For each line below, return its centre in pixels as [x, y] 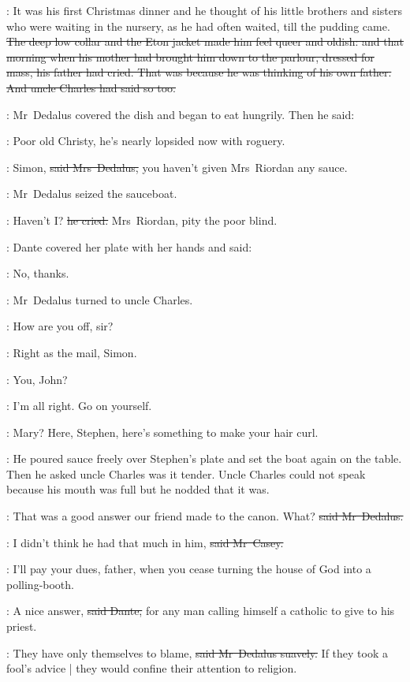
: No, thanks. [38, 273]
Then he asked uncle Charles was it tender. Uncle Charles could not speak [186, 473]
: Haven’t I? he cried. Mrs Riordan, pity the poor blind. [142, 220]
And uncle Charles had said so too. [91, 87]
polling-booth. [40, 584]
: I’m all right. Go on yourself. [79, 406]
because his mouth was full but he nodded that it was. [138, 489]
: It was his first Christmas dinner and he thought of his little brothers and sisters [204, 10]
